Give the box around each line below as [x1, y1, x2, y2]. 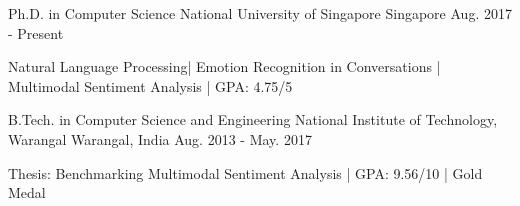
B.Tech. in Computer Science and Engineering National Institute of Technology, [8, 109, 498, 130]
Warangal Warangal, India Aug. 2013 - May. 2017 [8, 128, 312, 149]
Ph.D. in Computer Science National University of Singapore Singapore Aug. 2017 [8, 3, 512, 23]
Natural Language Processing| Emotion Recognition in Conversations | [8, 56, 441, 77]
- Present [8, 22, 64, 43]
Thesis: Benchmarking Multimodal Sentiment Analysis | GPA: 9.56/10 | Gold [8, 162, 483, 183]
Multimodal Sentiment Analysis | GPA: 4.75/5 [8, 75, 293, 96]
